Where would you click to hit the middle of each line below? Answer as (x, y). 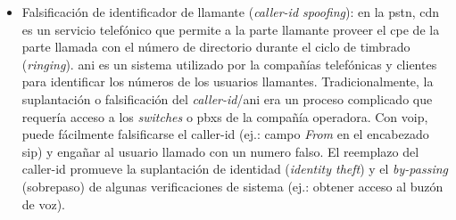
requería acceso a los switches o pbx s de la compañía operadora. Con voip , (225, 116)
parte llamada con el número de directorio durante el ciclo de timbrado (216, 47)
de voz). (44, 204)
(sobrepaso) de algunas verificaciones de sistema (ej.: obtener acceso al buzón (232, 186)
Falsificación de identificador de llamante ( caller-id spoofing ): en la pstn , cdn (231, 12)
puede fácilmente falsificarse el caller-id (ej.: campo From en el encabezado (225, 134)
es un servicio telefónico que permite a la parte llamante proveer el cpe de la (231, 29)
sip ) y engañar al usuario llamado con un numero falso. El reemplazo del (220, 151)
